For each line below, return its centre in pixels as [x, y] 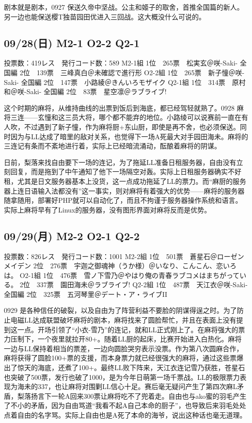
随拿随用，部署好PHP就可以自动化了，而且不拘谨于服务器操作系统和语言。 [123, 200]
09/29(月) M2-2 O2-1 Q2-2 [72, 236]
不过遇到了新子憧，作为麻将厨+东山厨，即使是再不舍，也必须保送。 [132, 126]
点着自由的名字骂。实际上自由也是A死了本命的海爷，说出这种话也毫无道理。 [125, 415]
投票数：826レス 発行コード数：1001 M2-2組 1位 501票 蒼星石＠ [110, 256]
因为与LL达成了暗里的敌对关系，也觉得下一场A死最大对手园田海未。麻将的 [129, 136]
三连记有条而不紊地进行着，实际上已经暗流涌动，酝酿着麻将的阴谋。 [112, 146]
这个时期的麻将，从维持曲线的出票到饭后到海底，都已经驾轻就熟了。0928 [119, 107]
